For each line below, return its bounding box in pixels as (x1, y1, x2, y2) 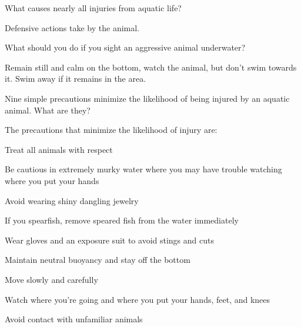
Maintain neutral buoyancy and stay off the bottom (5, 253, 190, 266)
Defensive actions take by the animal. (5, 21, 139, 34)
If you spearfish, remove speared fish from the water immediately (5, 214, 239, 226)
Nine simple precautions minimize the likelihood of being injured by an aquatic (5, 92, 290, 104)
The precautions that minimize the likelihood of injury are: (5, 124, 218, 136)
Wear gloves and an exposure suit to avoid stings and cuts (5, 233, 214, 246)
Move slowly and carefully (5, 273, 98, 285)
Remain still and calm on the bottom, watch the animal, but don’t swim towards (5, 61, 297, 73)
